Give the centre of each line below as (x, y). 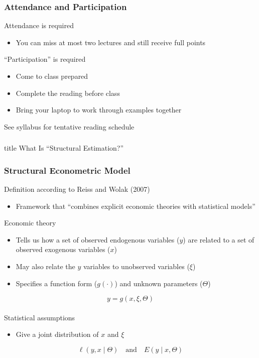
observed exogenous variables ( (63, 249)
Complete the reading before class (68, 93)
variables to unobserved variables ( (136, 266)
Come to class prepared (52, 76)
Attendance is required (39, 25)
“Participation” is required (45, 59)
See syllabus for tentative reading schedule (69, 126)
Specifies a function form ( (56, 283)
